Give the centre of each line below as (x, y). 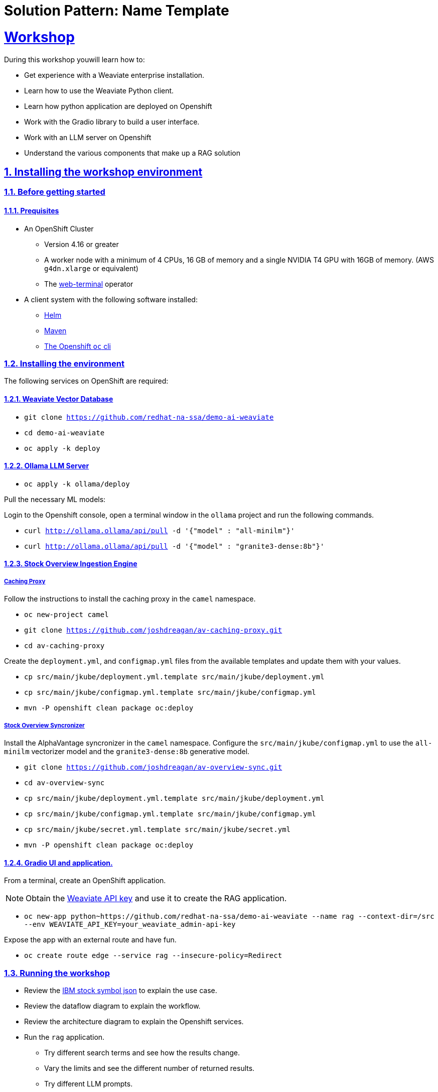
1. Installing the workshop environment (103, 172)
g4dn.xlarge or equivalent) (91, 268)
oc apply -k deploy (62, 448)
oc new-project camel (66, 615)
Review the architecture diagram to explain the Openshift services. (134, 1021)
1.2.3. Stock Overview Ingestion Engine (71, 564)
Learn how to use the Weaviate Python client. (99, 90)
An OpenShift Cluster (59, 228)
